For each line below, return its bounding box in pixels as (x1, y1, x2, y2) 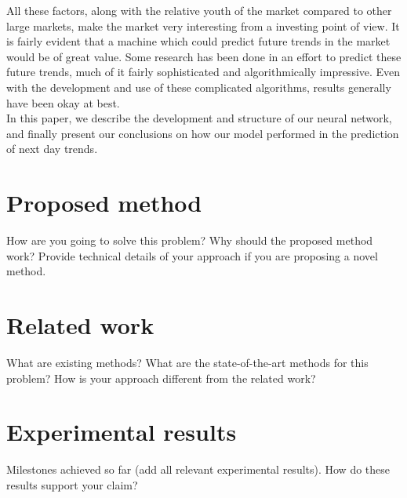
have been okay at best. (6, 94, 120, 111)
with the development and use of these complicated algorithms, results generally (6, 78, 391, 95)
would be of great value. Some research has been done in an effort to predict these (6, 48, 402, 64)
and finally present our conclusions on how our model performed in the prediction (6, 125, 399, 141)
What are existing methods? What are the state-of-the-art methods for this (6, 354, 369, 370)
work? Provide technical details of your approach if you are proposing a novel (6, 247, 378, 264)
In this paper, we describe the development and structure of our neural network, (6, 110, 392, 126)
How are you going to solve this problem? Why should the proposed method (6, 232, 373, 249)
